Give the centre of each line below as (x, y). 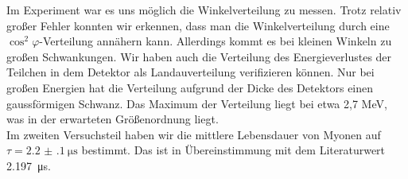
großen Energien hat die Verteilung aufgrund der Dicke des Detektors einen (190, 87)
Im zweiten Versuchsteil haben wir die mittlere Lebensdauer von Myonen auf (194, 134)
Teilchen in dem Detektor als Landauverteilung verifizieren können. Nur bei (190, 72)
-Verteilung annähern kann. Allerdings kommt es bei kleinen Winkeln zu (216, 41)
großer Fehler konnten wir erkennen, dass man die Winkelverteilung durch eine (198, 25)
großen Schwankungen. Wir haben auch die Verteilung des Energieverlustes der (199, 56)
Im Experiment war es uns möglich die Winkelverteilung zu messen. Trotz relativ (204, 10)
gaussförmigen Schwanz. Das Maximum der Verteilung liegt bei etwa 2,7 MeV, (197, 103)
